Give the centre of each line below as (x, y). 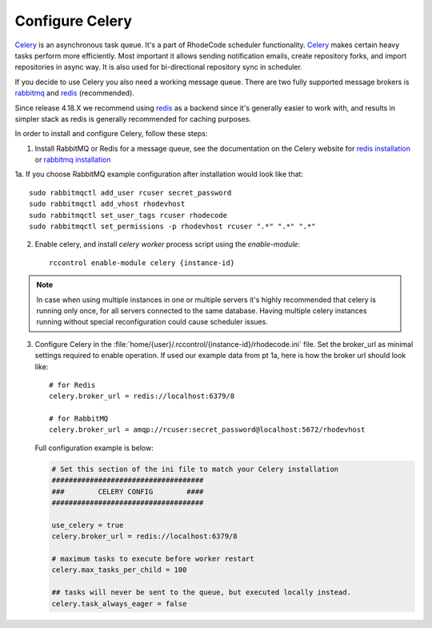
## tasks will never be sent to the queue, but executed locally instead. (202, 592)
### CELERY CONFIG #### (128, 491)
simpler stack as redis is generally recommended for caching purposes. (133, 119)
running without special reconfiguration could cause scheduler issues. (152, 322)
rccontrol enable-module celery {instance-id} (142, 263)
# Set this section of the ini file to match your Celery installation (195, 469)
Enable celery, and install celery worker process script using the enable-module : (167, 244)
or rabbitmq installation (73, 159)
